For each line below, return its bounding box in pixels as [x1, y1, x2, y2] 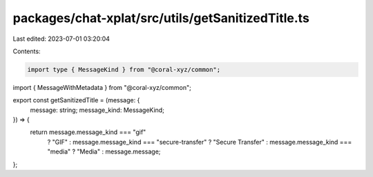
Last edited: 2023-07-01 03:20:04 [12, 35, 111, 43]
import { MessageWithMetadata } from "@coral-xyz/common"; [12, 83, 191, 91]
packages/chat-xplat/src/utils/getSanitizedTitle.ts [12, 10, 310, 26]
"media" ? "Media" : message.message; [47, 147, 161, 156]
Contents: [12, 47, 41, 55]
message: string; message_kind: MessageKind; [30, 106, 165, 114]
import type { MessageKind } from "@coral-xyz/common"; [27, 66, 221, 73]
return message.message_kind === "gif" [30, 128, 146, 136]
